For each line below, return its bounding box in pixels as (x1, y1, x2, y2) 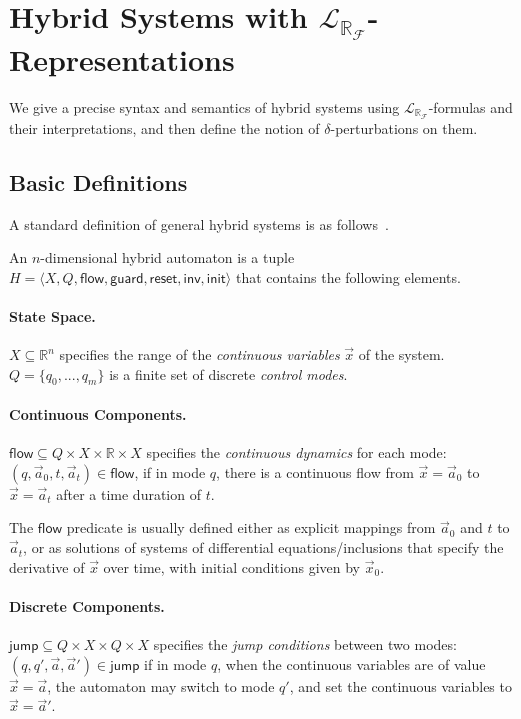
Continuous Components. (9, 404, 187, 425)
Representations (9, 38, 235, 79)
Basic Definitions (9, 166, 188, 197)
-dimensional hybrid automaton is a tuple (40, 247, 295, 268)
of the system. (358, 344, 445, 365)
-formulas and (428, 96, 513, 117)
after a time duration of (56, 483, 201, 504)
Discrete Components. (9, 595, 165, 616)
